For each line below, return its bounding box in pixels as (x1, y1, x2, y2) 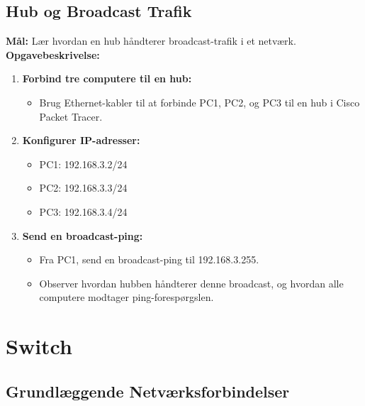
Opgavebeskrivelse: (6, 47, 100, 62)
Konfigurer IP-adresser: (22, 133, 140, 148)
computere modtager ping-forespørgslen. (39, 290, 214, 304)
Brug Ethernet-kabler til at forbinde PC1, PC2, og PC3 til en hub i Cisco (39, 94, 360, 109)
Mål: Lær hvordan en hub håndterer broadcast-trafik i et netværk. (6, 33, 296, 48)
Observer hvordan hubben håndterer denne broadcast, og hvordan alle (39, 275, 344, 290)
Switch (6, 331, 72, 361)
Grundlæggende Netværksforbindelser (6, 380, 290, 402)
